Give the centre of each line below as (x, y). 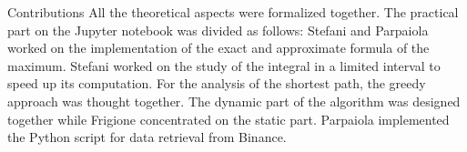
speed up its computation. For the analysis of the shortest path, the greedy (217, 83)
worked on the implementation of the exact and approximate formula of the (218, 48)
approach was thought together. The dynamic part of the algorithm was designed (234, 101)
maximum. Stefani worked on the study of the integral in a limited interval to (224, 65)
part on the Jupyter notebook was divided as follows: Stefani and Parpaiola (218, 30)
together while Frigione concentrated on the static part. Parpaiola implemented (228, 119)
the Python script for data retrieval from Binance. (147, 137)
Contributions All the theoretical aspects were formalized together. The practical (233, 12)
